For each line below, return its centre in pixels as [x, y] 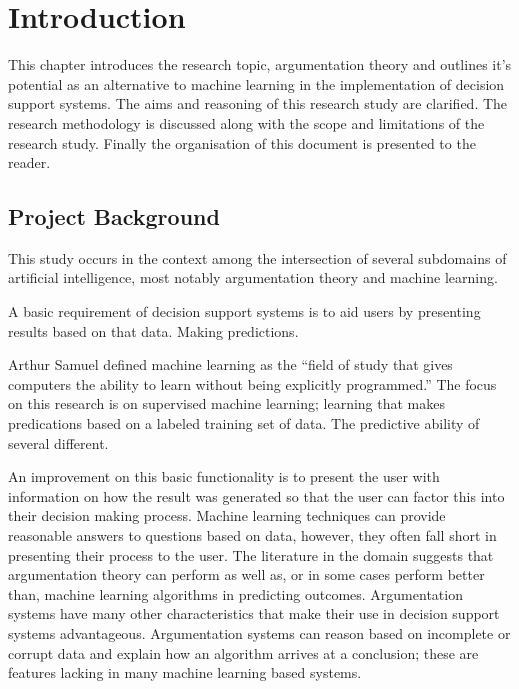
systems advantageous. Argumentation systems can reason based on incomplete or [259, 632]
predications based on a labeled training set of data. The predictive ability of [244, 423]
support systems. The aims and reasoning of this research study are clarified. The [258, 103]
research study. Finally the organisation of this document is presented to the [242, 142]
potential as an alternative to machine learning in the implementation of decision [256, 83]
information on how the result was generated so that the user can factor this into [256, 495]
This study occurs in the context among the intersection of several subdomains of [257, 257]
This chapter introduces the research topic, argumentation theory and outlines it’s [260, 64]
